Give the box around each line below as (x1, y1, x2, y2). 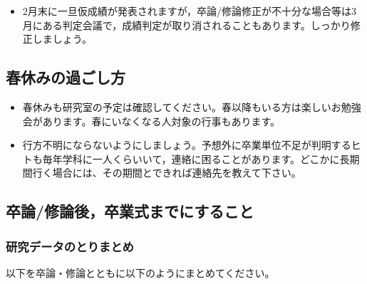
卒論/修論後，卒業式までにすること (6, 200, 254, 222)
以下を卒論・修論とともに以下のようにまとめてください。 (6, 265, 275, 280)
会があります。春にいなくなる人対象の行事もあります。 (22, 113, 280, 128)
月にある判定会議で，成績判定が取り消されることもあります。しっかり (22, 17, 351, 32)
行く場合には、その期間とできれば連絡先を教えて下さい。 (32, 165, 301, 180)
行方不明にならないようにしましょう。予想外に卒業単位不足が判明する (22, 137, 351, 152)
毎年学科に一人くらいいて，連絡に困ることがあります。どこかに (42, 151, 340, 166)
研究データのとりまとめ (6, 237, 134, 255)
